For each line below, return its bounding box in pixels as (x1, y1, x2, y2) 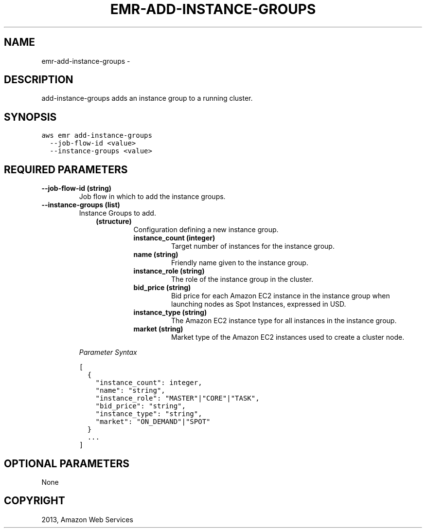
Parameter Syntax (79, 348, 137, 357)
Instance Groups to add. (79, 209, 156, 218)
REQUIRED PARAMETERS (4, 163, 128, 176)
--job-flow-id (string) (41, 184, 112, 193)
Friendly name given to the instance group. (171, 258, 308, 267)
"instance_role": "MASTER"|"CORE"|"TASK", (95, 394, 260, 403)
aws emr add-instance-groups (41, 131, 152, 140)
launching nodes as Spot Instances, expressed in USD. (171, 300, 346, 309)
